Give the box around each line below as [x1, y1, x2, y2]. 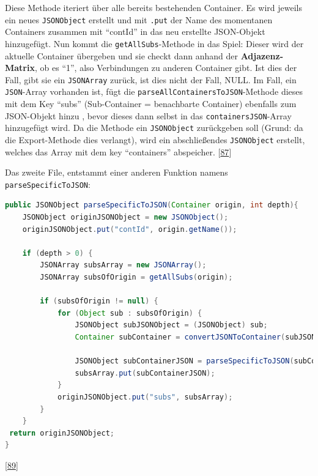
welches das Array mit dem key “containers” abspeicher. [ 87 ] [5, 145, 232, 158]
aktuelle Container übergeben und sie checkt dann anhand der [5, 49, 238, 62]
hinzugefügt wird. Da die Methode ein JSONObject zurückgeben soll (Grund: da [5, 121, 303, 134]
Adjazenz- [240, 49, 284, 62]
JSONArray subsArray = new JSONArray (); [40, 261, 207, 270]
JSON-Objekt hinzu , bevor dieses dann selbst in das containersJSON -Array [5, 109, 292, 122]
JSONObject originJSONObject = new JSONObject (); [22, 213, 229, 221]
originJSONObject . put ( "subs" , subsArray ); [57, 392, 233, 401]
